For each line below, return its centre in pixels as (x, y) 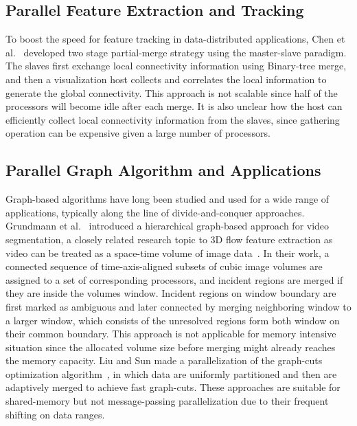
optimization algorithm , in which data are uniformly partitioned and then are (171, 373)
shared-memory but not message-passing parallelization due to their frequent (167, 401)
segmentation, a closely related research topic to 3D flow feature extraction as (169, 239)
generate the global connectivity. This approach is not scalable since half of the (172, 92)
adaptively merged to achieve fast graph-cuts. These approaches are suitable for (173, 387)
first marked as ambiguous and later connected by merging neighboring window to (178, 306)
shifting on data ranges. (55, 414)
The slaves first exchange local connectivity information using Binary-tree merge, (176, 66)
